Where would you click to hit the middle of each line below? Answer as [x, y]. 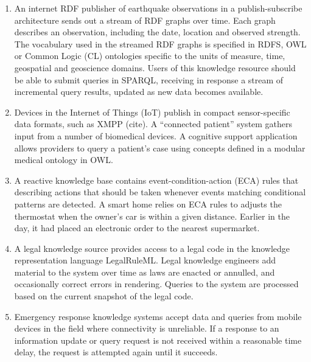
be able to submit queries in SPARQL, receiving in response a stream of [149, 79]
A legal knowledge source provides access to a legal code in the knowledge [152, 248]
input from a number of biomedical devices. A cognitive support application [156, 135]
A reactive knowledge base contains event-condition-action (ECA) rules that [156, 180]
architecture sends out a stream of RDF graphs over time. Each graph [145, 20]
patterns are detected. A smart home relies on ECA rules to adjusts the [148, 204]
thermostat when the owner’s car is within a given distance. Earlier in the [152, 216]
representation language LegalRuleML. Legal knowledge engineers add [145, 260]
